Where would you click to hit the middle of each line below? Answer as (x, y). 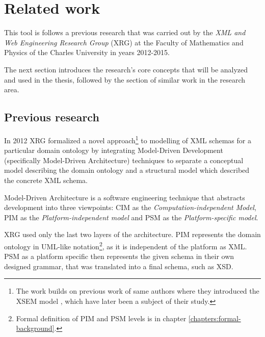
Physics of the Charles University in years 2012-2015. (87, 52)
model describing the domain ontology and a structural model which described (127, 170)
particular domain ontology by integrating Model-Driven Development (114, 150)
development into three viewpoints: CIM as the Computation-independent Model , (130, 207)
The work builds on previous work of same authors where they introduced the (138, 291)
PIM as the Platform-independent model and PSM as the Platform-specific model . (131, 217)
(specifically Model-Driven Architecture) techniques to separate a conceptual (124, 160)
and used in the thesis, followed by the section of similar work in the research (125, 79)
